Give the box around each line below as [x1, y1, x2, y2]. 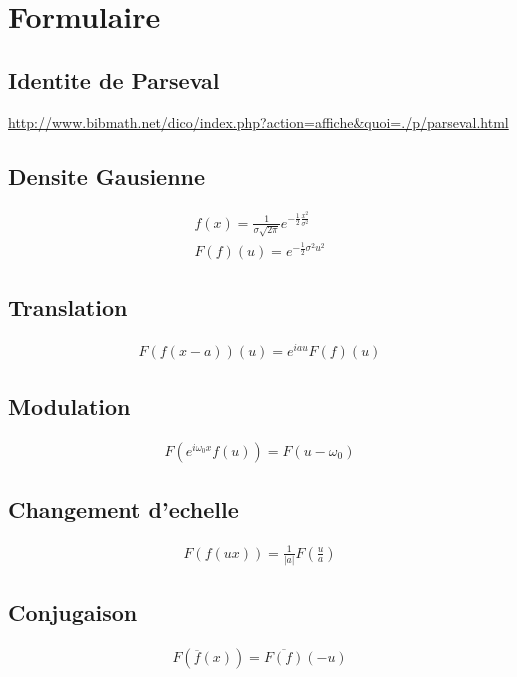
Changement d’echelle [8, 494, 239, 525]
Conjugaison [8, 597, 138, 628]
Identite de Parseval [8, 64, 220, 95]
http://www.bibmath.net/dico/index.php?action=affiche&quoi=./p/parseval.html [8, 111, 509, 132]
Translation [8, 291, 128, 322]
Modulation [8, 391, 131, 422]
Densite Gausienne [8, 160, 206, 191]
